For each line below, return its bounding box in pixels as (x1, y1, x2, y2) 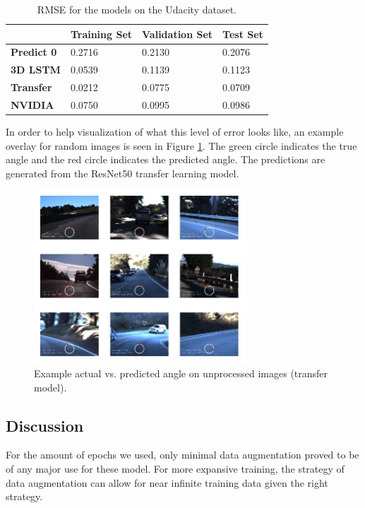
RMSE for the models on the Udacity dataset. (37, 2, 237, 16)
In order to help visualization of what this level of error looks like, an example (6, 124, 344, 139)
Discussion (6, 414, 84, 436)
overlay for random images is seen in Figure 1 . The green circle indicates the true (6, 138, 357, 153)
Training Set (70, 26, 133, 41)
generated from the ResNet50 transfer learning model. (6, 165, 239, 180)
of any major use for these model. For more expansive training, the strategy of (6, 461, 345, 475)
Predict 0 (11, 45, 57, 59)
